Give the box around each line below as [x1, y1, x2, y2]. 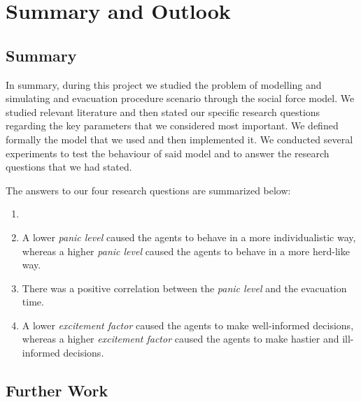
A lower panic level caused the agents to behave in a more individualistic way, [22, 229, 356, 244]
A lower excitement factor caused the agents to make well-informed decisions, [22, 317, 354, 332]
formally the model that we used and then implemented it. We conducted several [6, 131, 353, 146]
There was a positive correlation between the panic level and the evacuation [22, 280, 347, 295]
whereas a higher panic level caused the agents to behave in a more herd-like [22, 243, 350, 258]
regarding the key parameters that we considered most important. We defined [6, 118, 339, 133]
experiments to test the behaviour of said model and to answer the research [6, 145, 330, 160]
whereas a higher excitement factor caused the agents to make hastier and [22, 331, 339, 346]
